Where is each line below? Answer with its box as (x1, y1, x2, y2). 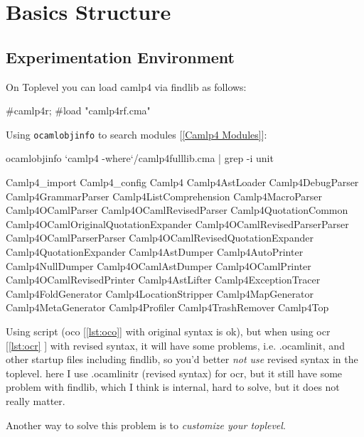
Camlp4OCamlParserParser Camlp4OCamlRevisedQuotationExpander (6, 230, 314, 245)
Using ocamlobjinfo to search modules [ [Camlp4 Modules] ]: (6, 126, 267, 141)
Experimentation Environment (6, 45, 235, 68)
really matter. (6, 393, 65, 408)
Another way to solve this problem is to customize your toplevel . (6, 417, 286, 432)
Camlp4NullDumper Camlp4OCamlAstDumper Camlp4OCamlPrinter (6, 258, 311, 273)
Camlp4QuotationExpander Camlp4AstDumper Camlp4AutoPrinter (6, 244, 304, 259)
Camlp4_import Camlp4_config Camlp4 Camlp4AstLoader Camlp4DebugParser (6, 175, 359, 190)
